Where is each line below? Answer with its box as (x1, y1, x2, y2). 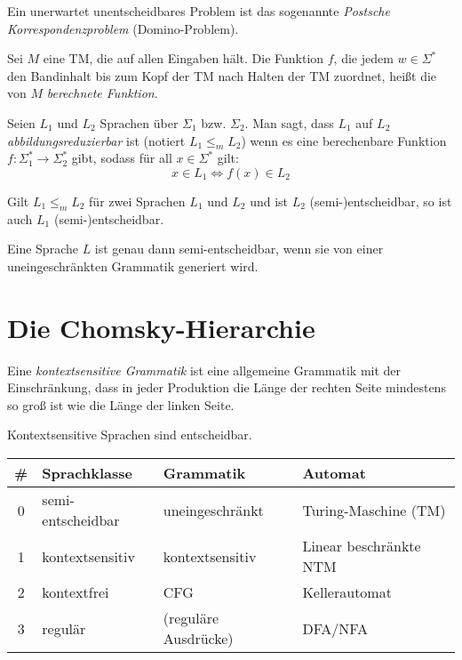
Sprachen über (100, 113, 179, 132)
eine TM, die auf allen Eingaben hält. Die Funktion (43, 49, 324, 68)
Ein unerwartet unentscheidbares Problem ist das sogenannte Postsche (7, 2, 390, 20)
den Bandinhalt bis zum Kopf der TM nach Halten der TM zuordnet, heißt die (7, 66, 437, 85)
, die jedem (333, 49, 394, 68)
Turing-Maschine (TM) (302, 499, 446, 520)
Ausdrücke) (163, 628, 234, 649)
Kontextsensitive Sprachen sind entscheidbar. (7, 425, 252, 444)
